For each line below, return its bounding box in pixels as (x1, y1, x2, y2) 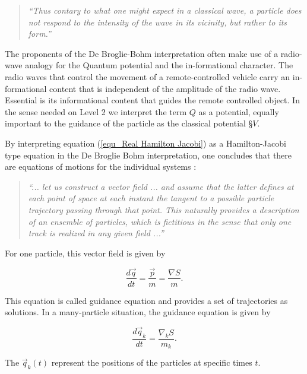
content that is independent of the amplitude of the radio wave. (49, 82, 281, 94)
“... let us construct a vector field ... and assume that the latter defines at (28, 180, 294, 192)
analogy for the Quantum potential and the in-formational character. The (25, 59, 293, 71)
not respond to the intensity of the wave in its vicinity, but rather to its (28, 15, 287, 28)
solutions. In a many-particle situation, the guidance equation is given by (5, 306, 271, 318)
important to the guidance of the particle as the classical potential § (5, 117, 253, 129)
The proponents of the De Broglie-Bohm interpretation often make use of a (5, 47, 278, 59)
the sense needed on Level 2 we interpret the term (5, 105, 187, 118)
